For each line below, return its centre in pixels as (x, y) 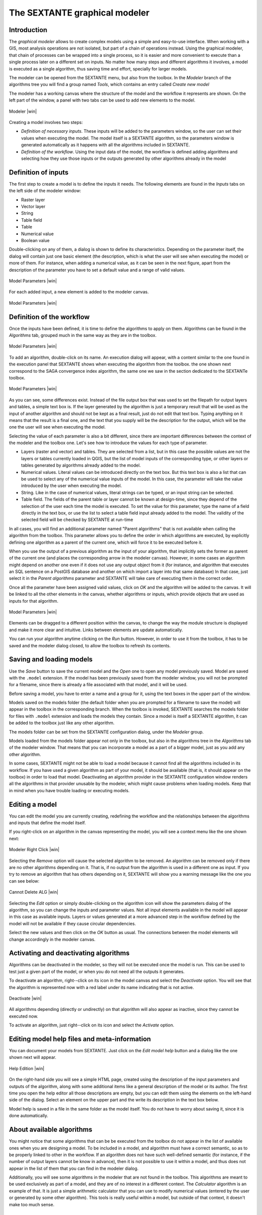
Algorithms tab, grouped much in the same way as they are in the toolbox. (83, 335)
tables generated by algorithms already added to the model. (81, 465)
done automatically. (29, 1116)
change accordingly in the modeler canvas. (52, 939)
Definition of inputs (39, 172)
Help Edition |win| (27, 1068)
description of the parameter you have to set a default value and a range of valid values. (97, 270)
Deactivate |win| (25, 998)
